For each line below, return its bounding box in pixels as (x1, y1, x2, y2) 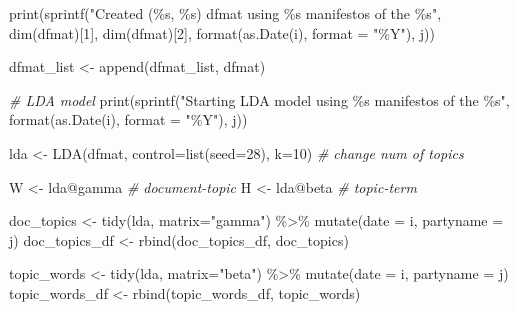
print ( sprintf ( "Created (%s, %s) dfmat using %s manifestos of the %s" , (9, 3, 442, 23)
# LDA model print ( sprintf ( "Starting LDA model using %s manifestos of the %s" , (9, 89, 510, 110)
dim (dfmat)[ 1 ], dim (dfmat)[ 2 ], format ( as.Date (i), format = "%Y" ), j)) (9, 22, 435, 43)
